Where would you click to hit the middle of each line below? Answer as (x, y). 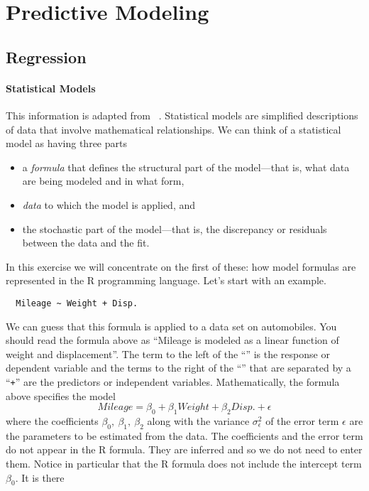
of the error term (302, 420)
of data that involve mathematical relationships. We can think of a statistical (174, 129)
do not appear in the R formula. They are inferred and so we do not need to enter (184, 449)
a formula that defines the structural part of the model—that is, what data (186, 167)
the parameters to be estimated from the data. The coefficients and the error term (184, 435)
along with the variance (198, 420)
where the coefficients (52, 420)
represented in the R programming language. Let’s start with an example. (166, 280)
